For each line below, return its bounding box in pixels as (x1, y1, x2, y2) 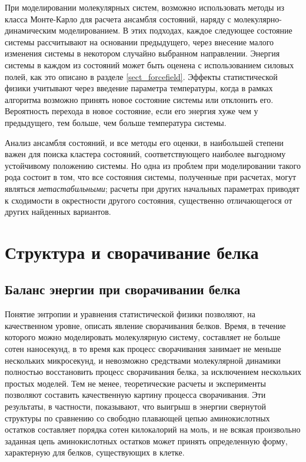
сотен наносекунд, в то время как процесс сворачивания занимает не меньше (5, 343, 281, 355)
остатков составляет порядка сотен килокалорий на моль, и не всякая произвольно (5, 423, 301, 436)
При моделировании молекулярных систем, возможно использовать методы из (5, 1, 285, 13)
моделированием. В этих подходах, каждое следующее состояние (59, 24, 292, 36)
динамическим (5, 24, 56, 36)
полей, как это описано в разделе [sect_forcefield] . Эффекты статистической (5, 70, 278, 82)
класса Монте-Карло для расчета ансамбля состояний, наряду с (5, 12, 231, 25)
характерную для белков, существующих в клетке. (5, 446, 185, 458)
